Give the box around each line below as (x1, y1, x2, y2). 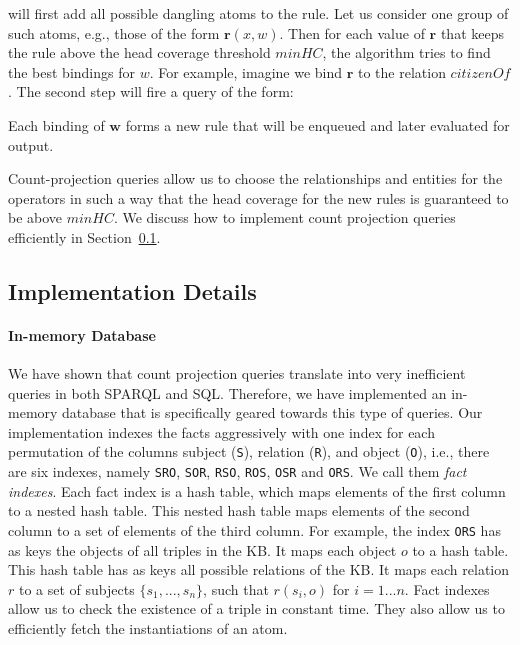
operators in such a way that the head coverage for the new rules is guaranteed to (8, 187, 509, 208)
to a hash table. (412, 539, 509, 560)
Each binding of (8, 114, 105, 135)
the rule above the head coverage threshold (8, 42, 271, 63)
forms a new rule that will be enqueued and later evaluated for (125, 114, 510, 135)
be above (8, 207, 63, 228)
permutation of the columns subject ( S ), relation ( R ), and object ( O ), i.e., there (8, 441, 490, 462)
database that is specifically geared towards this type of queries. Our (62, 402, 483, 423)
